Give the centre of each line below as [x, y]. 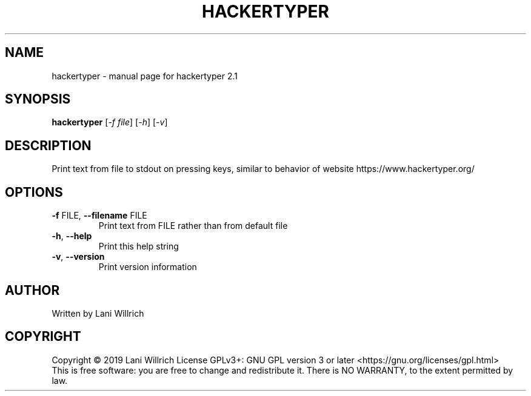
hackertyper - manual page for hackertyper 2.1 [145, 76]
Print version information [148, 267]
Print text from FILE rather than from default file [193, 226]
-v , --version [78, 257]
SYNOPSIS [38, 99]
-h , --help [72, 236]
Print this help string [139, 246]
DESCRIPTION [48, 145]
